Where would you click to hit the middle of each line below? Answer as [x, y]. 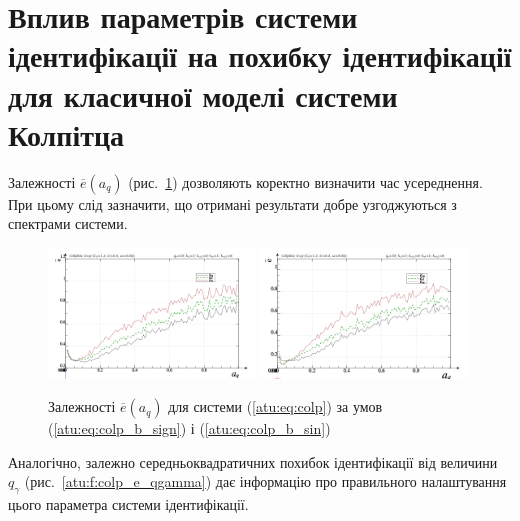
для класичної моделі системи [203, 94]
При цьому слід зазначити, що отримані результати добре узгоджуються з [232, 203]
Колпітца [66, 133]
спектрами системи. [68, 223]
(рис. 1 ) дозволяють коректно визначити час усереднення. [305, 181]
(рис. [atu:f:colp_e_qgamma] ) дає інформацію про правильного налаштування [265, 481]
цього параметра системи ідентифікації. [128, 504]
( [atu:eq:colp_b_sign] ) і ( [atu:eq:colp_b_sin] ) [189, 428]
